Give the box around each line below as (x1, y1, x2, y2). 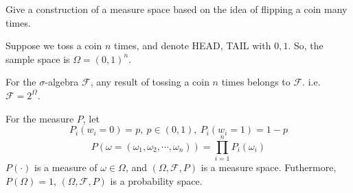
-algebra (45, 75, 79, 89)
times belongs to (221, 75, 291, 89)
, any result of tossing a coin (90, 75, 209, 89)
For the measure (5, 111, 74, 125)
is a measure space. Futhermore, (201, 160, 337, 175)
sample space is (5, 51, 70, 66)
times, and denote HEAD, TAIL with (113, 38, 271, 53)
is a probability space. (110, 173, 203, 188)
